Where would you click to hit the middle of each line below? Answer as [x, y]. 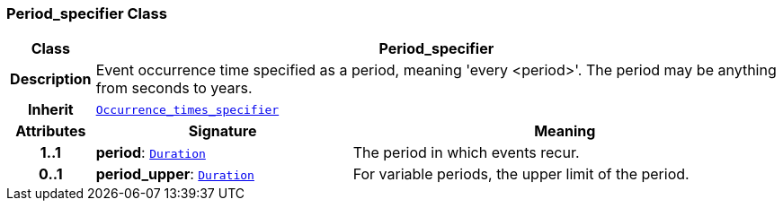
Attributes [51, 131]
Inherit [50, 110]
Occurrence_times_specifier [187, 109]
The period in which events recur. [466, 153]
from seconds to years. [174, 88]
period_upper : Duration [175, 174]
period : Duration [151, 153]
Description [51, 79]
